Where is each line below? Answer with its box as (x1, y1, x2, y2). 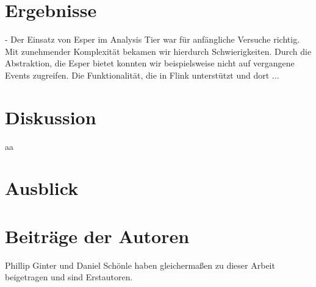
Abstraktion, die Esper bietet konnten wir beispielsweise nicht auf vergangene (5, 57, 295, 69)
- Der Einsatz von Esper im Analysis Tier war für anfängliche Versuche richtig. (5, 33, 300, 46)
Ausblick (5, 175, 79, 200)
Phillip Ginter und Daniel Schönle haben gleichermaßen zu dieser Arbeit (5, 258, 275, 271)
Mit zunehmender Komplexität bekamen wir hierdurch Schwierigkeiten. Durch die (5, 44, 312, 57)
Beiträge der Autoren (5, 223, 190, 248)
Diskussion (5, 104, 96, 129)
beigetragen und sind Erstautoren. (5, 271, 133, 283)
